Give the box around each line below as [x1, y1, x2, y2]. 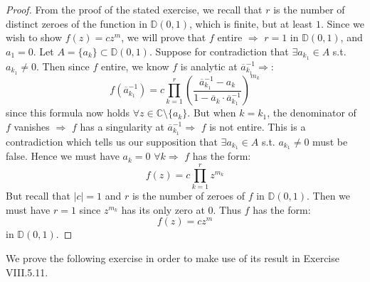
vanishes [14, 119, 50, 134]
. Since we [320, 16, 364, 31]
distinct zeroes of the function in [6, 16, 147, 31]
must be [312, 134, 348, 148]
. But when [187, 105, 236, 120]
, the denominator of [267, 105, 356, 120]
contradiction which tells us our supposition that [6, 134, 218, 148]
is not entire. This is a [209, 119, 306, 134]
